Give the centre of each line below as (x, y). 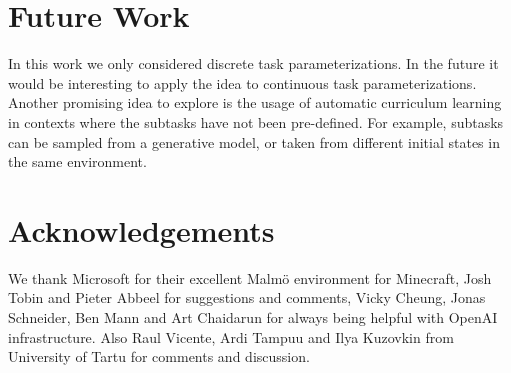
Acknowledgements (141, 229)
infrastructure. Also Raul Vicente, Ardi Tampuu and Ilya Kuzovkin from (231, 336)
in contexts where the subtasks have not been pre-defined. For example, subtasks (256, 121)
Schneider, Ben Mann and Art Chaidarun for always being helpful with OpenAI (253, 317)
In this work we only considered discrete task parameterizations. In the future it (253, 63)
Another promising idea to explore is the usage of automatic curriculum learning (255, 102)
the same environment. (77, 161)
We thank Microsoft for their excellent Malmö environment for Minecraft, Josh (250, 277)
